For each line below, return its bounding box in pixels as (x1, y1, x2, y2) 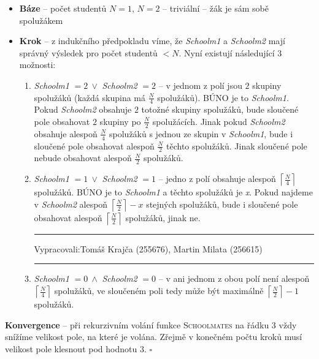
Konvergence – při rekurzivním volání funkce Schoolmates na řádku (5, 318, 269, 331)
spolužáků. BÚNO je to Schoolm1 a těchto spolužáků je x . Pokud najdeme (34, 186, 313, 198)
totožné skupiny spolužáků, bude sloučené (141, 103, 299, 116)
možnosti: (19, 58, 56, 71)
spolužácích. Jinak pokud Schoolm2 (152, 115, 285, 127)
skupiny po (99, 115, 141, 127)
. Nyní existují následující (179, 46, 275, 59)
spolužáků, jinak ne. (125, 211, 201, 224)
